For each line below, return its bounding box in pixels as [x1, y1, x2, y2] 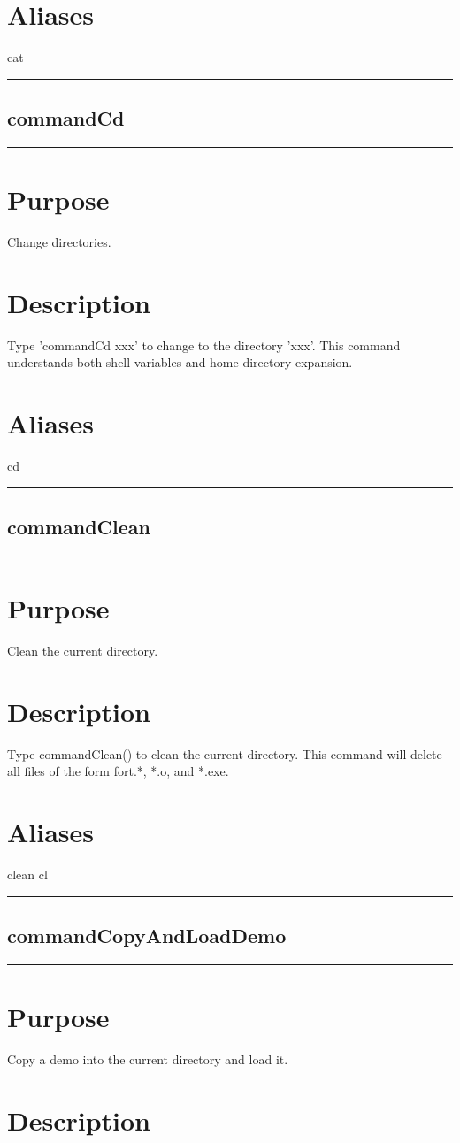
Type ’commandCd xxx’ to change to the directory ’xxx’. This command [7, 335, 401, 354]
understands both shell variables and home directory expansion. [7, 353, 353, 372]
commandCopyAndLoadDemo [7, 922, 287, 949]
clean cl [7, 865, 48, 884]
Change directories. [7, 233, 111, 251]
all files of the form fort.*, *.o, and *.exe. [7, 762, 229, 780]
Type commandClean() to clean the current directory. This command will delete [7, 744, 442, 763]
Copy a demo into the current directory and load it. [7, 1049, 288, 1068]
